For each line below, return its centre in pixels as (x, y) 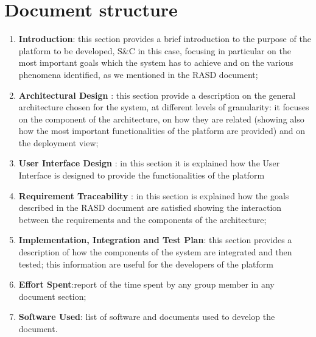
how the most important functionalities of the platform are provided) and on (162, 131)
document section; (52, 296)
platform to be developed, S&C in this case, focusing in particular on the (155, 50)
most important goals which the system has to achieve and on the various (156, 62)
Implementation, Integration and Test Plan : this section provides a (155, 240)
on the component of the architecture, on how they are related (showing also (161, 119)
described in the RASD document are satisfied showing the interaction (150, 208)
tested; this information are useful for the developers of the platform (146, 264)
